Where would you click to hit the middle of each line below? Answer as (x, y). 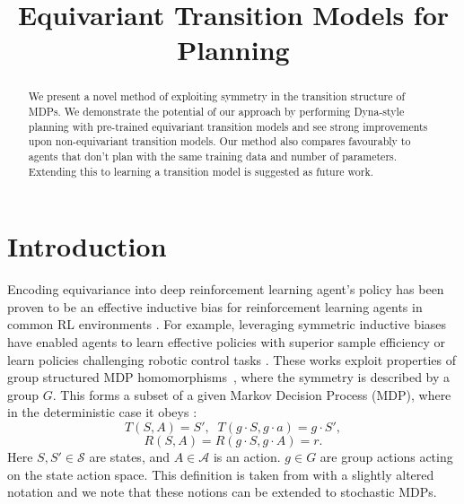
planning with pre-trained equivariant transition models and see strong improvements (228, 126)
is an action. (247, 456)
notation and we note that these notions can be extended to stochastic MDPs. (222, 492)
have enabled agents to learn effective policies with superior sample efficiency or (227, 342)
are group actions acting (386, 456)
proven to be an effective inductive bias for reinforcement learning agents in (215, 306)
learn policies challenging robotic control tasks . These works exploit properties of (232, 359)
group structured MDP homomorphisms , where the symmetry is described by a (229, 377)
